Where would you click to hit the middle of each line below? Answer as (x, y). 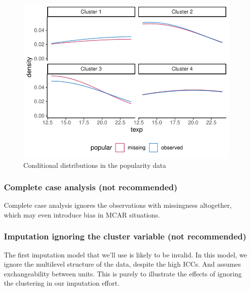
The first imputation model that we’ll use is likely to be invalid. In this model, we (125, 254)
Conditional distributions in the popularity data (95, 165)
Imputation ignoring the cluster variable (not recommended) (125, 236)
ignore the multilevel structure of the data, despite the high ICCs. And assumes (123, 264)
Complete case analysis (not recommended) (91, 187)
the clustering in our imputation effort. (62, 283)
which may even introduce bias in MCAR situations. (82, 214)
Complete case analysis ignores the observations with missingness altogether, (118, 205)
